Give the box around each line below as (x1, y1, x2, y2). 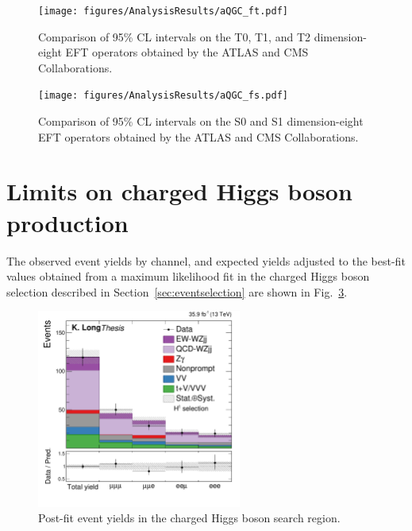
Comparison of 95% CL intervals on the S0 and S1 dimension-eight (38, 113, 364, 130)
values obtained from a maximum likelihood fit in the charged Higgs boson (6, 268, 370, 285)
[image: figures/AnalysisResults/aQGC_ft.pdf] (38, 6, 288, 17)
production (6, 206, 129, 238)
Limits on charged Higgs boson (6, 175, 352, 207)
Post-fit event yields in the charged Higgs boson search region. (38, 510, 341, 526)
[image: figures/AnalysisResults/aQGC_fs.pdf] (38, 90, 288, 102)
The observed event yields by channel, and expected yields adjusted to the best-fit (6, 252, 406, 269)
